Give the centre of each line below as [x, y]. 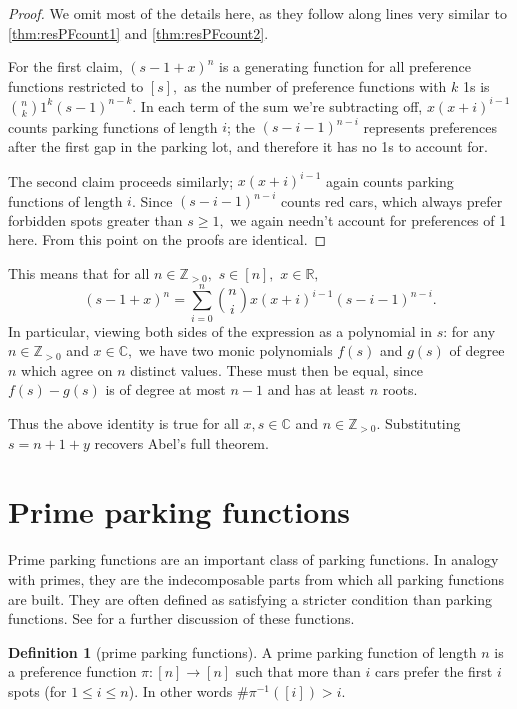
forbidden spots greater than [95, 219]
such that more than [298, 671]
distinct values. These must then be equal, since [277, 369]
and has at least [316, 389]
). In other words [180, 690]
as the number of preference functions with [315, 85]
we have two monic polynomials [235, 350]
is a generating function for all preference [345, 66]
